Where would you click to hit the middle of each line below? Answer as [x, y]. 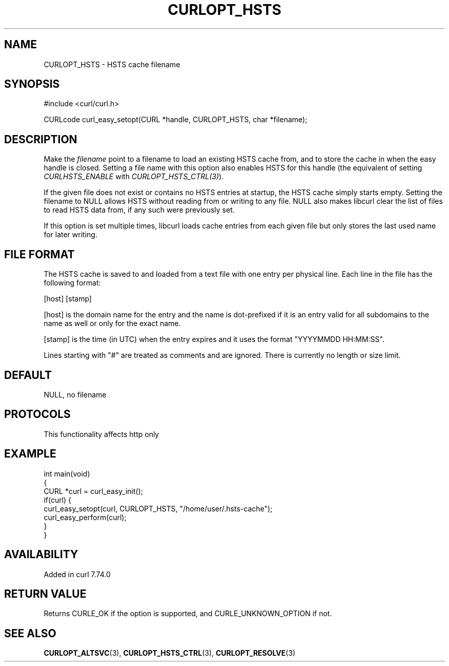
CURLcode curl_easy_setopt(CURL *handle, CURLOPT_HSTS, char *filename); [176, 120]
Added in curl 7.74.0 [77, 574]
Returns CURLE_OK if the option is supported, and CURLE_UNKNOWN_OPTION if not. [188, 614]
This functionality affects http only [101, 434]
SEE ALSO [30, 633]
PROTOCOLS [37, 414]
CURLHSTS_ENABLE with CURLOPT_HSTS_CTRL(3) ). [134, 177]
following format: [72, 283]
